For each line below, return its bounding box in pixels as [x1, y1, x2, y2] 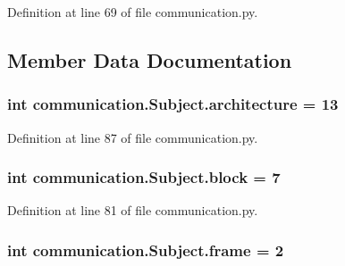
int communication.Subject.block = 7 [7, 166, 281, 188]
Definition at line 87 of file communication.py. [7, 128, 258, 146]
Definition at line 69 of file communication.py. [7, 3, 258, 21]
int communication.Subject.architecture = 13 [7, 93, 339, 115]
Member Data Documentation [7, 46, 292, 73]
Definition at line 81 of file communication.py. [7, 201, 258, 220]
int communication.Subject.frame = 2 [7, 238, 284, 261]
